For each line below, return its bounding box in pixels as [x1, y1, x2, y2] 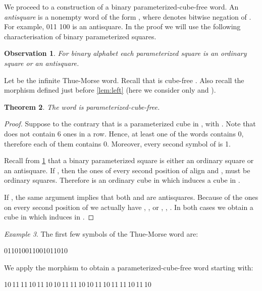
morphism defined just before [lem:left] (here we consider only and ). [4, 85, 216, 95]
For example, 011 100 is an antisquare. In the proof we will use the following [4, 21, 241, 32]
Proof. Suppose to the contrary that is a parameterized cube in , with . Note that [4, 118, 256, 129]
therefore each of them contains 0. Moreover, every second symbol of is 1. [4, 138, 231, 149]
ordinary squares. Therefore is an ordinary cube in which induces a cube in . [4, 175, 240, 185]
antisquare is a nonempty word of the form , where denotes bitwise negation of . [4, 11, 251, 22]
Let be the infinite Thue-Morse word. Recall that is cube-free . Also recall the [4, 75, 244, 85]
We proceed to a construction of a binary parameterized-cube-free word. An [4, 2, 239, 12]
